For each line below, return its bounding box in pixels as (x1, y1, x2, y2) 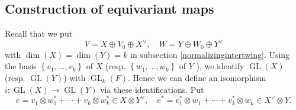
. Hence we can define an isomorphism (128, 71, 266, 83)
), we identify (196, 60, 244, 72)
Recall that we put (5, 27, 73, 40)
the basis (5, 60, 37, 72)
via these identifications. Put (100, 83, 204, 95)
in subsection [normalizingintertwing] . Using (130, 48, 290, 60)
